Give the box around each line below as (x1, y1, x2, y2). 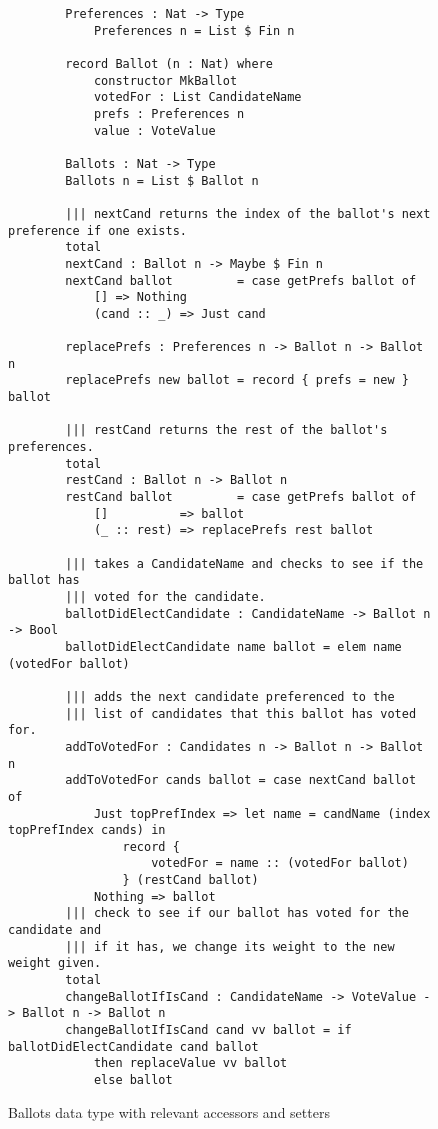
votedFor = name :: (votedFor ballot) (151, 856, 409, 871)
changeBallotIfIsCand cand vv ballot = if (65, 1023, 352, 1038)
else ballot (93, 1073, 173, 1087)
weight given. (8, 956, 102, 971)
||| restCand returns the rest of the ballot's (65, 423, 388, 438)
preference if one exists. (8, 223, 187, 238)
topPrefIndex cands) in (8, 823, 166, 838)
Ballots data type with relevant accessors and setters (8, 1101, 330, 1122)
